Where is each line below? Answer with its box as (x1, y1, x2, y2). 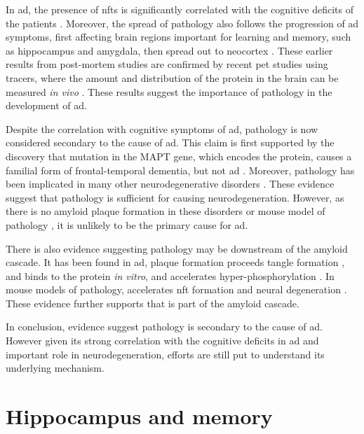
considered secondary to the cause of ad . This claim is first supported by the (6, 135, 335, 150)
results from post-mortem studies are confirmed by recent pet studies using (6, 57, 328, 71)
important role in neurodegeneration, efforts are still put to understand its (6, 346, 325, 361)
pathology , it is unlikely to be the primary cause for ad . (6, 217, 248, 232)
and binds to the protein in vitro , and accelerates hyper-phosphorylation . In (6, 268, 335, 283)
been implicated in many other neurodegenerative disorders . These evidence (6, 176, 335, 191)
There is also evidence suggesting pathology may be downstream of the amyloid (6, 241, 348, 255)
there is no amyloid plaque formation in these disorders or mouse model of (6, 204, 325, 218)
